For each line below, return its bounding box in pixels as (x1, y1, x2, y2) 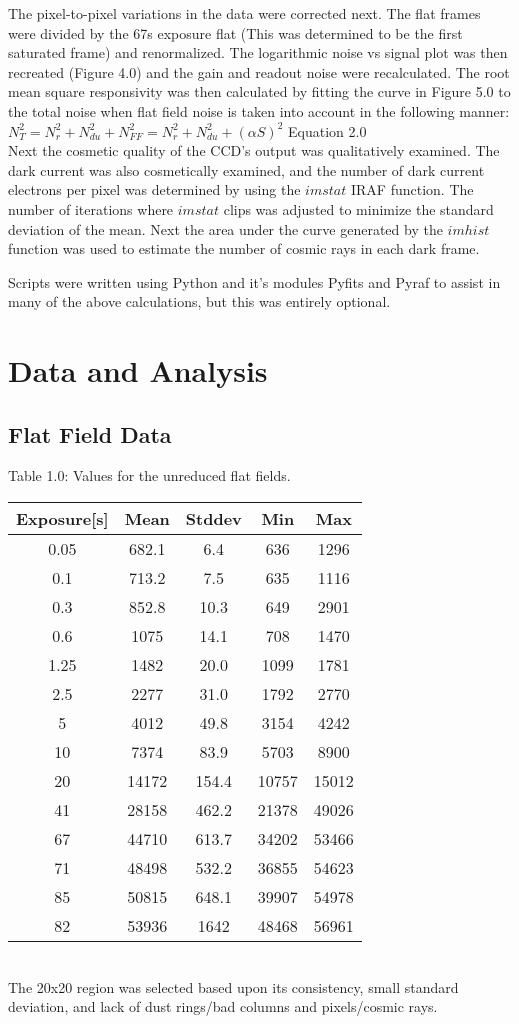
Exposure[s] (16, 507, 109, 531)
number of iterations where (8, 198, 174, 219)
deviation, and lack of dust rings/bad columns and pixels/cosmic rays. (8, 996, 438, 1017)
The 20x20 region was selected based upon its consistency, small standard (8, 976, 459, 997)
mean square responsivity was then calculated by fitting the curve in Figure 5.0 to (8, 81, 511, 102)
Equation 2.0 (287, 120, 367, 141)
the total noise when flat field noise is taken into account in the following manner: (8, 100, 510, 121)
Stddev (185, 507, 242, 531)
